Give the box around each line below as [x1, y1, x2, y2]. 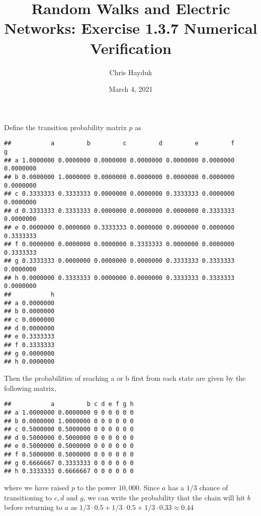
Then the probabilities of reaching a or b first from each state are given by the [4, 373, 246, 383]
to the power [77, 482, 117, 493]
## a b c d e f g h [4, 400, 134, 408]
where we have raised [4, 482, 69, 493]
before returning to [4, 502, 63, 512]
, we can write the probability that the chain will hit [83, 492, 245, 502]
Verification [90, 37, 171, 58]
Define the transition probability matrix [4, 122, 127, 132]
